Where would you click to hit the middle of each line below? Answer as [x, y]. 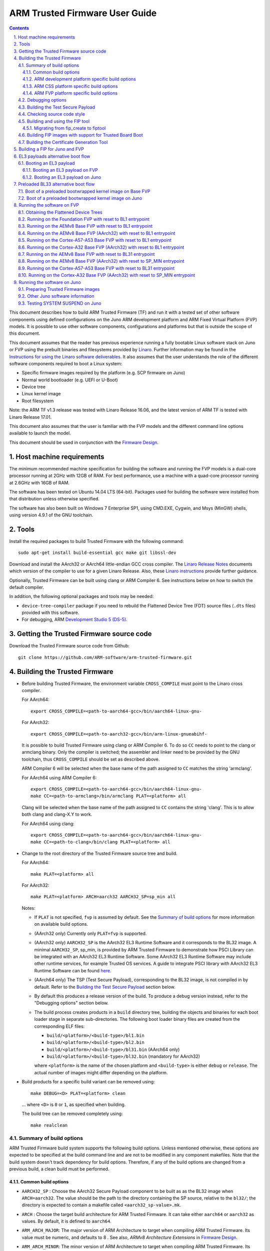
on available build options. [61, 924]
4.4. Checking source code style [51, 114]
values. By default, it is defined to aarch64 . [67, 1221]
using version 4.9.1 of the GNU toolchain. [51, 515]
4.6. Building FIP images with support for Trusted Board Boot [81, 135]
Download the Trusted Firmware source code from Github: [69, 646]
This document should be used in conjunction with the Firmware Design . [84, 442]
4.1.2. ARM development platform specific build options [79, 79]
